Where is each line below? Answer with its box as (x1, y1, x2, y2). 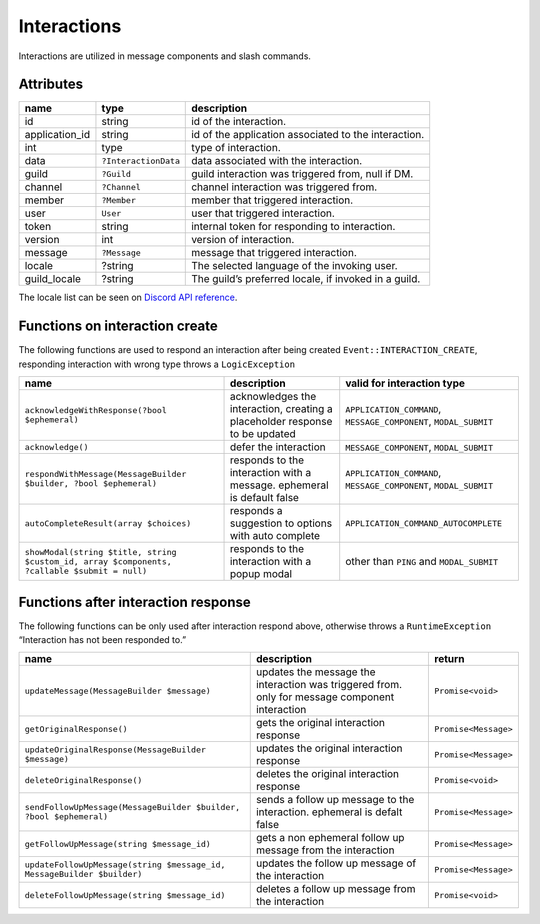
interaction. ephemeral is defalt (255, 805, 403, 819)
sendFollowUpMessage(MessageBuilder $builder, (24, 802, 241, 813)
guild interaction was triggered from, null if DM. (191, 167, 414, 181)
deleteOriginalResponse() (24, 775, 143, 785)
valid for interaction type (345, 376, 465, 390)
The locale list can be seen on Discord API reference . (18, 291, 238, 304)
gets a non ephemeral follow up (255, 831, 405, 845)
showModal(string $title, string (24, 546, 177, 557)
